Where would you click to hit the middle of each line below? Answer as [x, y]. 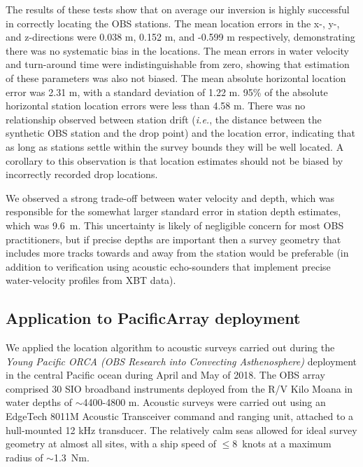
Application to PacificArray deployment [153, 318]
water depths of [39, 402]
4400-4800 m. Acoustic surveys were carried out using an [204, 402]
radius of [24, 457]
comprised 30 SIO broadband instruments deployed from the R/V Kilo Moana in [179, 388]
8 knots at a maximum [282, 444]
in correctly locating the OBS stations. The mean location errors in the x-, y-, [173, 23]
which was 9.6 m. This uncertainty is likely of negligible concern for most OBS [175, 225]
